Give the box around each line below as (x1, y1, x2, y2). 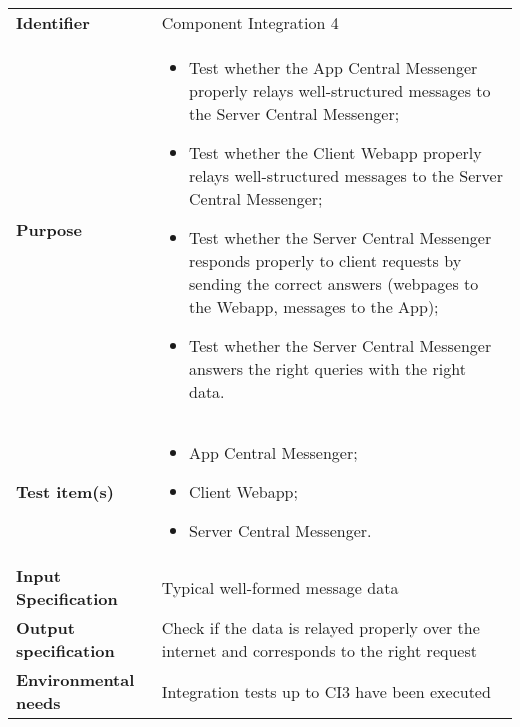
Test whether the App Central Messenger (188, 56, 478, 79)
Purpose (16, 218, 83, 241)
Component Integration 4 (161, 11, 339, 34)
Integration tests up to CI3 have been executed (161, 679, 491, 703)
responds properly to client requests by (188, 249, 462, 272)
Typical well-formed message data (161, 575, 399, 599)
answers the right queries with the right (188, 357, 466, 380)
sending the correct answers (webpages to (188, 272, 479, 295)
